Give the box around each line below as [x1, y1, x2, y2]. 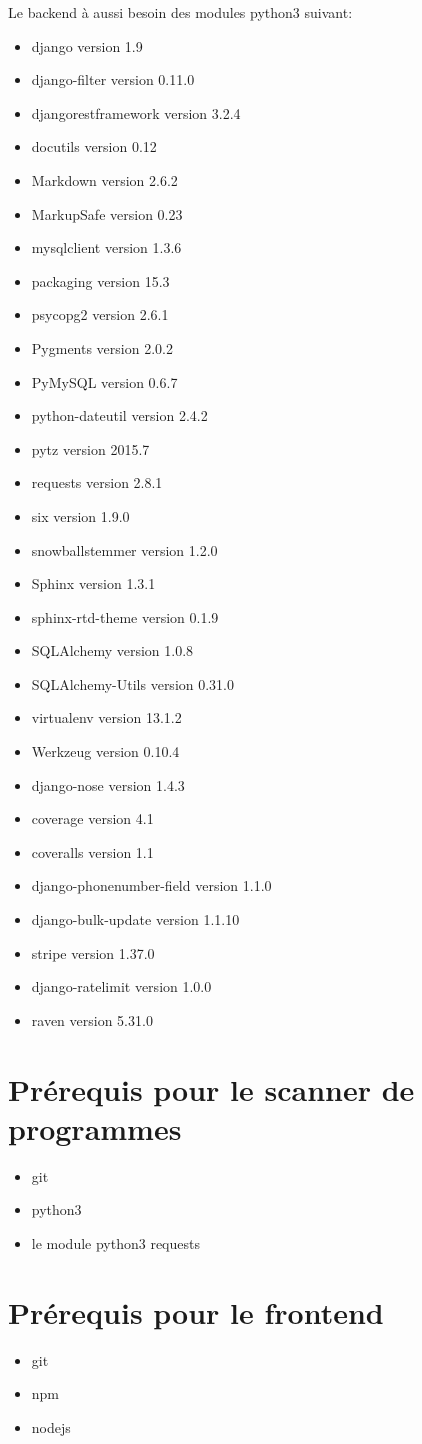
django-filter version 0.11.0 [31, 69, 195, 90]
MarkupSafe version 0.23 [31, 203, 183, 224]
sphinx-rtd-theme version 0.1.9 [31, 606, 219, 627]
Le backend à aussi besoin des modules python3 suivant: [8, 2, 353, 22]
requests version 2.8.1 [31, 472, 163, 493]
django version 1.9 [31, 35, 143, 56]
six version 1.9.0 [31, 505, 130, 526]
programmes [8, 1107, 182, 1148]
